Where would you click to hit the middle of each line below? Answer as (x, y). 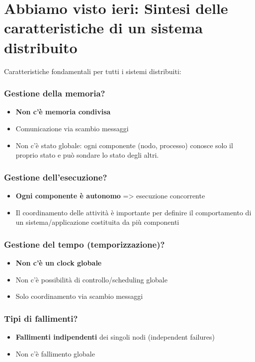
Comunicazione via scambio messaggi (72, 128)
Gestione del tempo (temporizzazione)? (85, 244)
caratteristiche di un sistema (103, 28)
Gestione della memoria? (55, 93)
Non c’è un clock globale (59, 262)
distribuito (41, 47)
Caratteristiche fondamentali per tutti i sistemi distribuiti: (93, 71)
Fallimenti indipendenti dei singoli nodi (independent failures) (115, 336)
